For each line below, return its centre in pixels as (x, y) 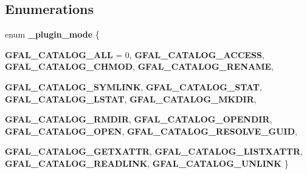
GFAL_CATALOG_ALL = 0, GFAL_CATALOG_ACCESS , (135, 54)
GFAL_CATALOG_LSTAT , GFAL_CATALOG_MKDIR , (131, 99)
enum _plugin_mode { (52, 34)
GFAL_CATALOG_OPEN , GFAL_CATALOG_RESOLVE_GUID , (151, 131)
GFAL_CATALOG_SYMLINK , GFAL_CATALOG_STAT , (133, 86)
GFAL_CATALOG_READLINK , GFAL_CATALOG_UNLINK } (147, 163)
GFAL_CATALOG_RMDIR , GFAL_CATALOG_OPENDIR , (139, 119)
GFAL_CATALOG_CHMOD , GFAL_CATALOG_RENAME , (139, 66)
